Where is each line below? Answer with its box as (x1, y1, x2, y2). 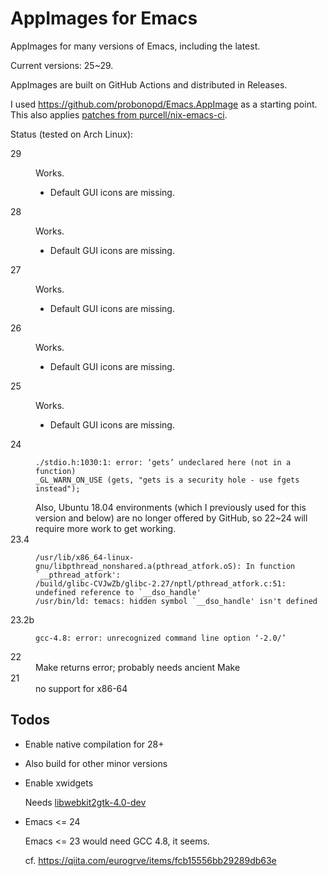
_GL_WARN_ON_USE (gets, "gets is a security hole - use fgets (35, 475, 300, 485)
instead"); (35, 483, 81, 494)
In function (245, 561, 296, 571)
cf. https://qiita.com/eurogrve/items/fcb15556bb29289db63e (24, 854, 277, 866)
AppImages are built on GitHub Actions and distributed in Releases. (10, 78, 288, 91)
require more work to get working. (35, 522, 177, 534)
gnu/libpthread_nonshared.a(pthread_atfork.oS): (35, 561, 242, 571)
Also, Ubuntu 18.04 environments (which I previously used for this (35, 501, 307, 513)
